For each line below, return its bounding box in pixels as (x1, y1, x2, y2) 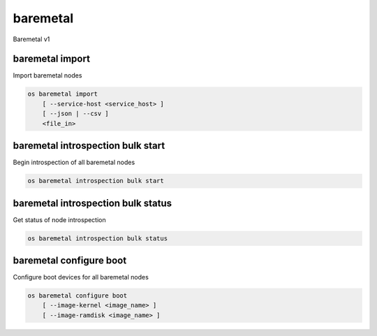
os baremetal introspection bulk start (27, 177, 164, 185)
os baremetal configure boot (27, 292, 128, 300)
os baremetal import (27, 90, 98, 98)
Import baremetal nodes (13, 71, 82, 80)
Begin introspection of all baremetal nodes (13, 158, 135, 167)
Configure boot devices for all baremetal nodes (13, 273, 149, 282)
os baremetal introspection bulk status (27, 234, 168, 242)
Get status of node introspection (13, 215, 106, 224)
